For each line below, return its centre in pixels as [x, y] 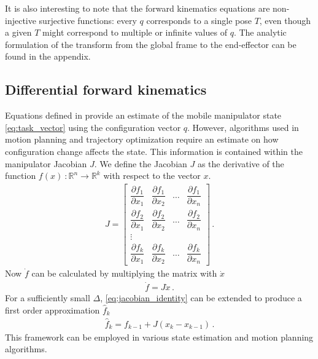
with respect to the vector [152, 176]
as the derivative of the [241, 163]
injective [21, 20]
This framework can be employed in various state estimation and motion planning [159, 337]
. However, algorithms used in [243, 127]
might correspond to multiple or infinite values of [135, 32]
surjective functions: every [88, 20]
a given [18, 32]
